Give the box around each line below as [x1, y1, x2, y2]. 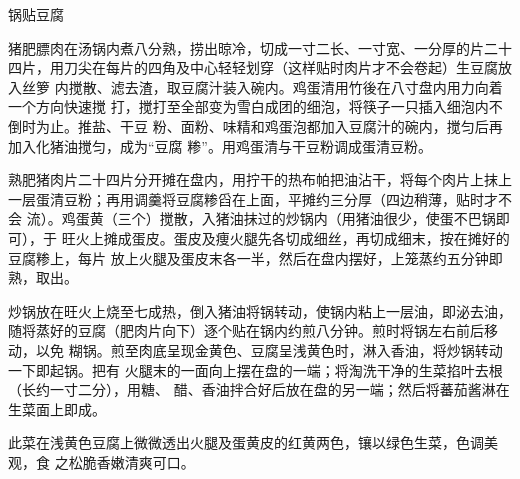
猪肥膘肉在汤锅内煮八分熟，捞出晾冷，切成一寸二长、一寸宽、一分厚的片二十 [8, 37, 512, 58]
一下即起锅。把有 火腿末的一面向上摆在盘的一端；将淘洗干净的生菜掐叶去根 [8, 359, 503, 380]
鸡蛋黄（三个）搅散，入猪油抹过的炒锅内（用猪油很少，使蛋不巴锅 [61, 208, 496, 229]
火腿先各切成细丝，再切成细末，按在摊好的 [229, 227, 510, 248]
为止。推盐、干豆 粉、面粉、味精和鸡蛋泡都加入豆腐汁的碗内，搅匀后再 [35, 115, 503, 136]
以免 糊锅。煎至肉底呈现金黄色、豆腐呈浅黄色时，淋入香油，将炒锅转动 [35, 339, 503, 360]
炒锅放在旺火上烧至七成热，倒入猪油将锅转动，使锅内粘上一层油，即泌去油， [8, 300, 512, 321]
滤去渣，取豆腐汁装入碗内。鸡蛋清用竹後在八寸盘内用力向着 [110, 76, 503, 97]
